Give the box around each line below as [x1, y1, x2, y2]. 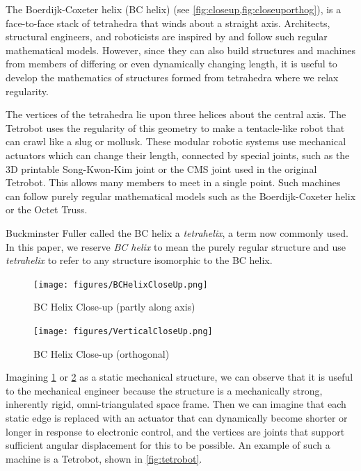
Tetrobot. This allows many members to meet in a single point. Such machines [6, 175, 341, 190]
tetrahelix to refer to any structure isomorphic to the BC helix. [6, 253, 273, 267]
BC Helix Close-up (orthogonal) [33, 346, 170, 361]
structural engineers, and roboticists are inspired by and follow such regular [6, 29, 328, 44]
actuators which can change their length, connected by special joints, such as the [6, 147, 350, 162]
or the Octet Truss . [6, 202, 88, 217]
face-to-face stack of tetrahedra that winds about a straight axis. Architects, [6, 15, 330, 30]
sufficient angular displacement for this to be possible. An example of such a [6, 438, 330, 452]
